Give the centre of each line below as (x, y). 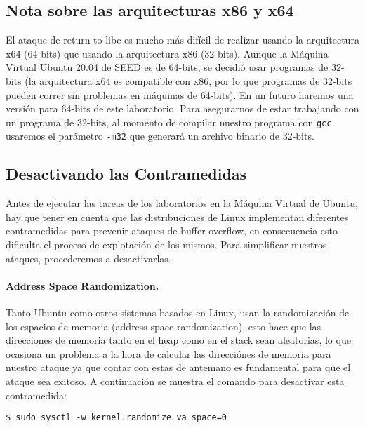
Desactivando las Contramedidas (126, 174)
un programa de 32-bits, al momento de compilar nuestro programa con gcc (169, 122)
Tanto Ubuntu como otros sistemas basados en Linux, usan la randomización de (178, 313)
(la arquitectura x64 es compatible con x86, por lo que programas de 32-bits (188, 80)
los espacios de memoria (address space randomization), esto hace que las (164, 326)
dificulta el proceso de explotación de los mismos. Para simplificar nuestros (166, 245)
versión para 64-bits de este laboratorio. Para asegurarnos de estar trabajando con (182, 108)
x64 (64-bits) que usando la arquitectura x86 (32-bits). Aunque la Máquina (167, 53)
